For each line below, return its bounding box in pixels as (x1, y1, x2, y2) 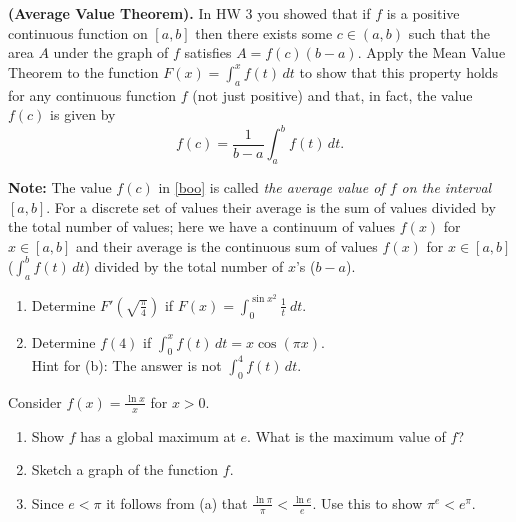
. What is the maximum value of (247, 425, 446, 446)
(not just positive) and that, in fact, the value (192, 84, 473, 105)
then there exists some (195, 22, 333, 43)
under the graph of (53, 42, 169, 63)
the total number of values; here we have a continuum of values (8, 216, 396, 237)
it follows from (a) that (106, 492, 248, 513)
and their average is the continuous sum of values (76, 235, 378, 256)
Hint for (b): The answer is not (31, 354, 222, 375)
